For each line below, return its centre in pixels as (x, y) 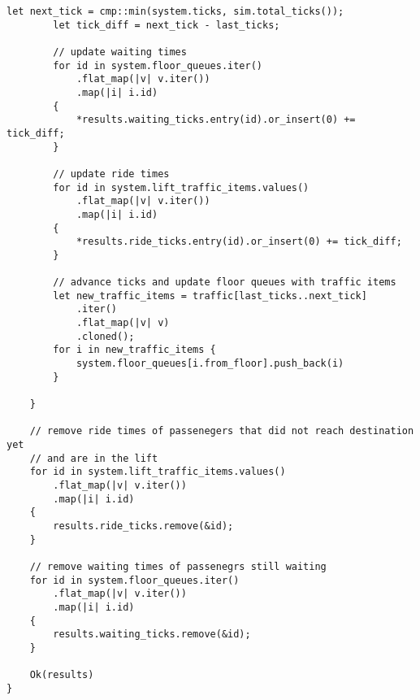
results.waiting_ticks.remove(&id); (152, 635)
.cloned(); (105, 336)
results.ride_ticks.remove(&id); (143, 526)
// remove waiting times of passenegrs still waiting (178, 566)
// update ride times (111, 174)
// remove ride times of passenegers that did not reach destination (222, 431)
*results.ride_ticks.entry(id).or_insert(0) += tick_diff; (239, 242)
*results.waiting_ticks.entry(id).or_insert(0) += (216, 120)
